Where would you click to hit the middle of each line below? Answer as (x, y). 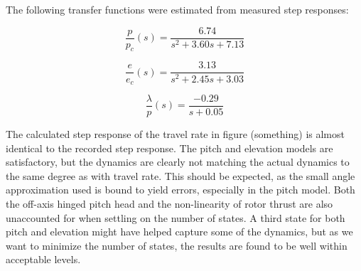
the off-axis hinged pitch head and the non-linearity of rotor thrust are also (169, 203)
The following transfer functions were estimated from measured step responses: (177, 9)
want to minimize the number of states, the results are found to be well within (177, 245)
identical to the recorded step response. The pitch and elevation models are (169, 148)
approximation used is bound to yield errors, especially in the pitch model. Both (180, 190)
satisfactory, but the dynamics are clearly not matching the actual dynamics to (178, 162)
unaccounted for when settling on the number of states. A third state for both (176, 217)
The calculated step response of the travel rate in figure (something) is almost (175, 134)
